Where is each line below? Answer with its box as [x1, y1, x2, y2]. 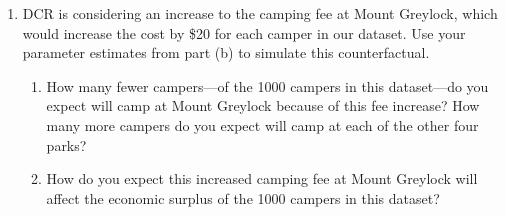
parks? [46, 134, 87, 155]
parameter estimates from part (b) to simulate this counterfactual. [22, 42, 430, 63]
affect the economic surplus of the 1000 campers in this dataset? [46, 187, 440, 208]
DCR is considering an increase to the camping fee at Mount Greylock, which [22, 3, 498, 23]
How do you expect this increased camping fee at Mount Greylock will [46, 168, 478, 189]
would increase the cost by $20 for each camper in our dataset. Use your [22, 22, 466, 43]
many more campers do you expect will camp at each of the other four [46, 114, 479, 135]
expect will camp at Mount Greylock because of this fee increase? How [46, 95, 480, 116]
